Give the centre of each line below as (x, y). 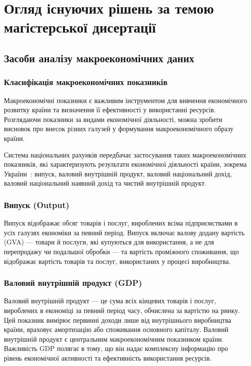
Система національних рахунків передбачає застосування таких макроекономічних (125, 154)
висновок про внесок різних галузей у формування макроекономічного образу (119, 129)
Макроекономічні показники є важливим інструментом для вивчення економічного (126, 100)
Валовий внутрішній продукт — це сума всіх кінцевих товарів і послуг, (110, 301)
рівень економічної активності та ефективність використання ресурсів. (108, 357)
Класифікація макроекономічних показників (86, 82)
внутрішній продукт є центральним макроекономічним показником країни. (114, 339)
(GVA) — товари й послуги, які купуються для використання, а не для (109, 242)
